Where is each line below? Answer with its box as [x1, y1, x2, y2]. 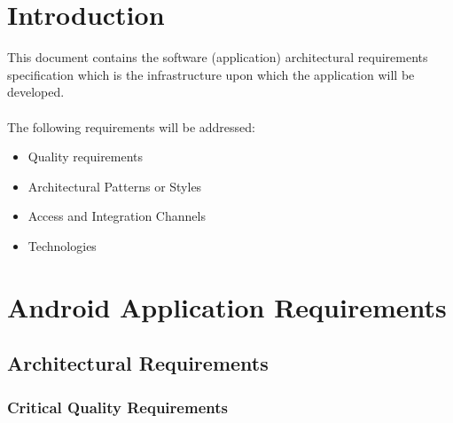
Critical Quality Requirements [7, 396, 228, 418]
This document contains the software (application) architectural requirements [7, 48, 428, 67]
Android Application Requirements [7, 288, 447, 325]
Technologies [27, 236, 97, 255]
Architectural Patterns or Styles [27, 176, 202, 195]
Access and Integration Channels [27, 207, 206, 225]
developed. [7, 82, 65, 101]
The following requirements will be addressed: [7, 117, 255, 136]
